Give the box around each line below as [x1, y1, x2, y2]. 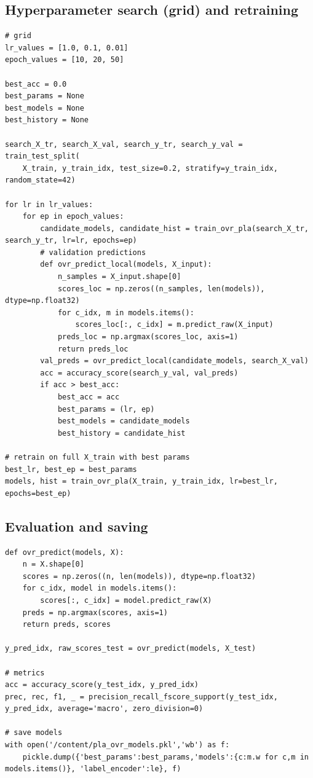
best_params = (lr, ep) [57, 404, 155, 414]
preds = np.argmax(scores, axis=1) [22, 608, 168, 617]
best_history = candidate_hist [57, 428, 186, 438]
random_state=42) [5, 176, 76, 185]
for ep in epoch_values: [22, 212, 124, 221]
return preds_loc [57, 344, 129, 353]
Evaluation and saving [5, 516, 148, 535]
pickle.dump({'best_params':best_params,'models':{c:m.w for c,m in [22, 752, 309, 761]
